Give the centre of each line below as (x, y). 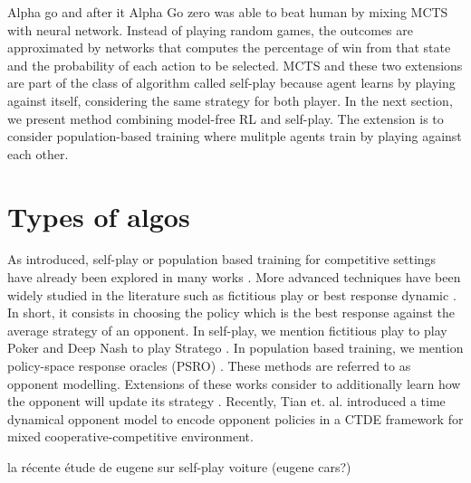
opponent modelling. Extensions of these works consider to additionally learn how (234, 383)
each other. (38, 153)
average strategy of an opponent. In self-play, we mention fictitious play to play (227, 330)
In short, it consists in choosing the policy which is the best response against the (231, 313)
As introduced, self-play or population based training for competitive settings (222, 259)
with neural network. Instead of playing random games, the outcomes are (210, 29)
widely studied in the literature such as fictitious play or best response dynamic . (232, 294)
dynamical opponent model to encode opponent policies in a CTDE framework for (235, 418)
